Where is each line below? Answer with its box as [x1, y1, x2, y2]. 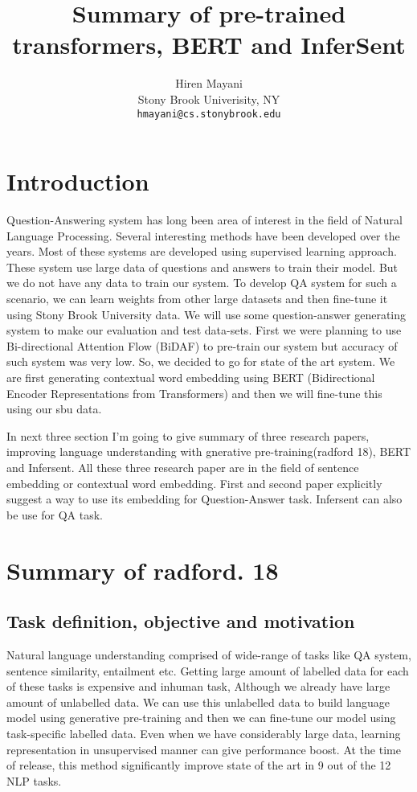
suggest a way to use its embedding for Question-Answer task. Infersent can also [6, 490, 403, 507]
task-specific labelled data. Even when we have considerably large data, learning [6, 724, 401, 741]
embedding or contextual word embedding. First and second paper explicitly [6, 474, 382, 491]
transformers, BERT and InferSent [12, 28, 406, 61]
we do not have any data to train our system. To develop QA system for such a [6, 274, 397, 291]
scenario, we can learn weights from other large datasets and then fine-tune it [6, 290, 388, 307]
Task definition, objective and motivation [6, 609, 355, 634]
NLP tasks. [6, 772, 62, 789]
